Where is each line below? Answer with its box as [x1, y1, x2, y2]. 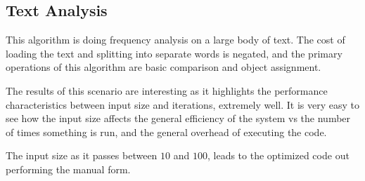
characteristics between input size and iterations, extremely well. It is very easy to [6, 97, 360, 112]
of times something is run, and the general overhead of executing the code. [6, 124, 327, 139]
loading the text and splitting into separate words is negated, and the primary [6, 46, 342, 60]
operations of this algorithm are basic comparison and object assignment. [6, 60, 321, 74]
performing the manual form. [6, 161, 131, 176]
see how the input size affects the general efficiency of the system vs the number [6, 111, 351, 126]
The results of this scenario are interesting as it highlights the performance [6, 83, 328, 98]
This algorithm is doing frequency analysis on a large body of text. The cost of [6, 32, 345, 47]
